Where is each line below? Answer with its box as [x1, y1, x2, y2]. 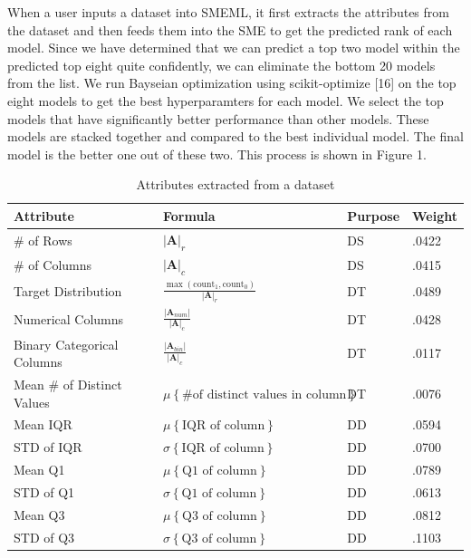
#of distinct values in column [182, 388, 347, 401]
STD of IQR [14, 438, 82, 457]
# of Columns [14, 255, 92, 274]
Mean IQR [14, 415, 72, 434]
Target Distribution [14, 281, 122, 300]
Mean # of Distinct [14, 374, 122, 393]
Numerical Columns [14, 309, 124, 328]
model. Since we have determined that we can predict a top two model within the [7, 38, 460, 57]
